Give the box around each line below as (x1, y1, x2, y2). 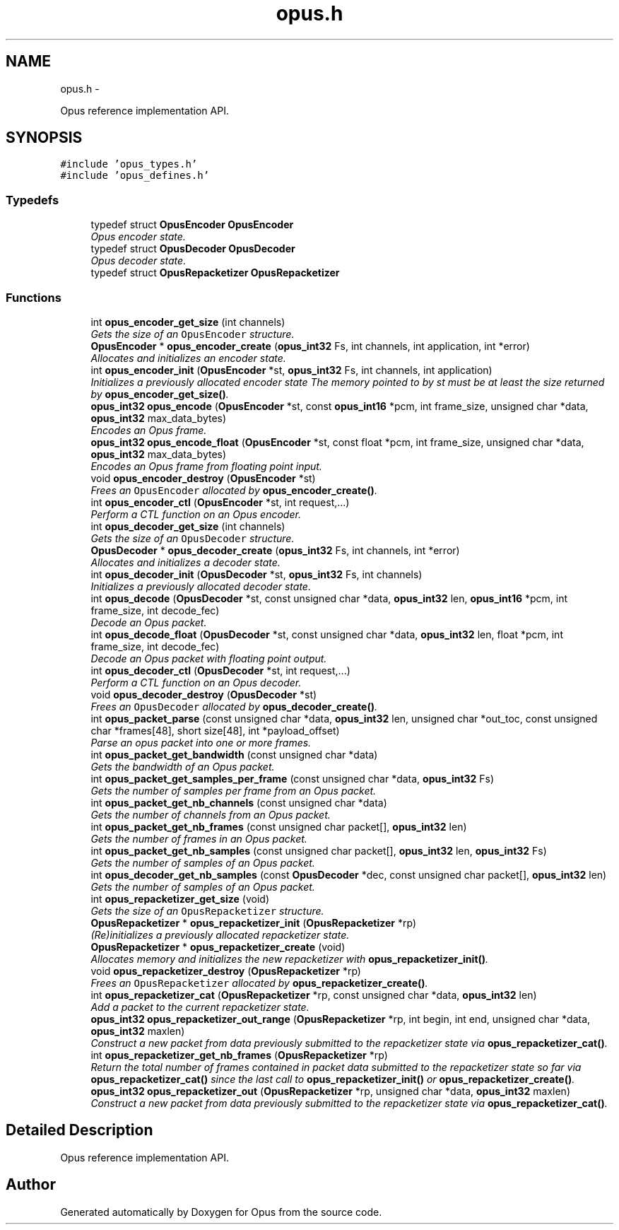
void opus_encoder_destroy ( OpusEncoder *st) (90, 471, 316, 484)
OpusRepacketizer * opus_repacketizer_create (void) (90, 940, 346, 953)
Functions (6, 290, 61, 305)
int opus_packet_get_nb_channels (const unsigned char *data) (90, 796, 387, 809)
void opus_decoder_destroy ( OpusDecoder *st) (90, 688, 317, 701)
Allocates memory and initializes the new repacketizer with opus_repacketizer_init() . (90, 952, 489, 965)
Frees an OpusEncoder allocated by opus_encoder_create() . (90, 484, 377, 496)
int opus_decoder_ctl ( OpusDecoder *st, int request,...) (90, 664, 350, 676)
